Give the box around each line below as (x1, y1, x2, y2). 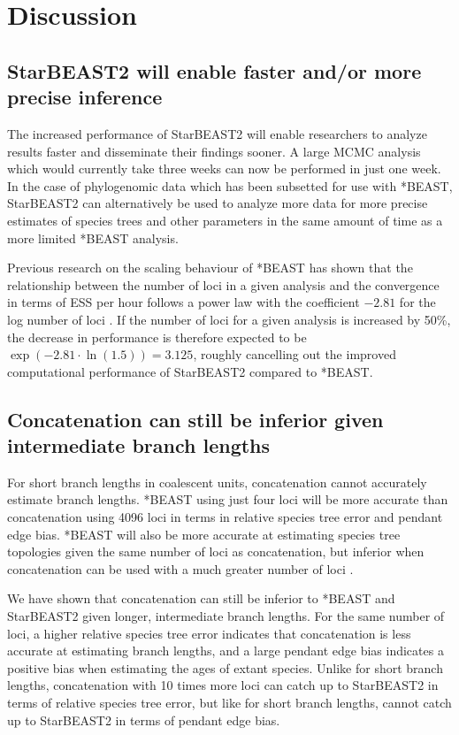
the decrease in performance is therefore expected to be (7, 327, 307, 346)
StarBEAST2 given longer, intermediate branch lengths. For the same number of (7, 607, 445, 625)
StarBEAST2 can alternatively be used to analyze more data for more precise (7, 194, 428, 212)
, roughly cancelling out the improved (193, 345, 396, 364)
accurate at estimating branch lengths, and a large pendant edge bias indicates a (7, 641, 444, 660)
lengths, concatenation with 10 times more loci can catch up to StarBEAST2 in (7, 676, 439, 694)
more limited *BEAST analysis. (7, 228, 179, 247)
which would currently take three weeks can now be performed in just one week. (7, 159, 441, 178)
